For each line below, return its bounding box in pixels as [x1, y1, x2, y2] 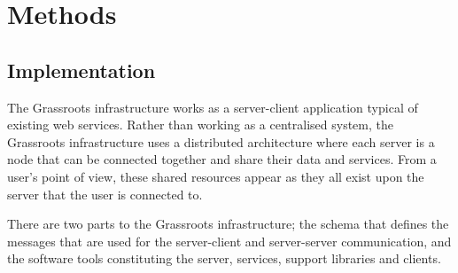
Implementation [7, 56, 156, 83]
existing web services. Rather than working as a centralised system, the [7, 115, 394, 134]
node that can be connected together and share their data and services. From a [7, 150, 437, 168]
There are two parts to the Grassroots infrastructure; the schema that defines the [7, 214, 449, 233]
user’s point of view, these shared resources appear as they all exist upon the [7, 167, 424, 185]
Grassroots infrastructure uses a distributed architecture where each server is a [7, 132, 435, 151]
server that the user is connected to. [7, 184, 203, 203]
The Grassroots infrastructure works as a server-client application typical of [7, 97, 418, 116]
